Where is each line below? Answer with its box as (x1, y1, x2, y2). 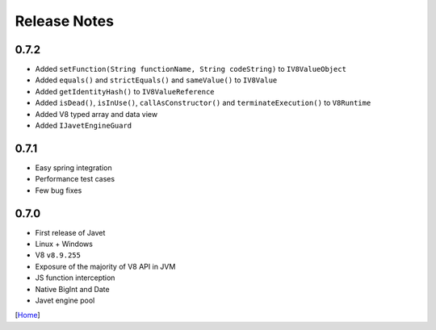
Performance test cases (35, 174, 115, 184)
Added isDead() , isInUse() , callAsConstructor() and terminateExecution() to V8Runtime (35, 98, 371, 108)
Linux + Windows (35, 239, 93, 249)
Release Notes (15, 12, 115, 30)
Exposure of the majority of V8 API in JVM (35, 261, 176, 271)
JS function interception (35, 273, 115, 282)
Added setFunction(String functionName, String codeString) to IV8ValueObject (35, 65, 347, 74)
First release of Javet (35, 228, 106, 237)
